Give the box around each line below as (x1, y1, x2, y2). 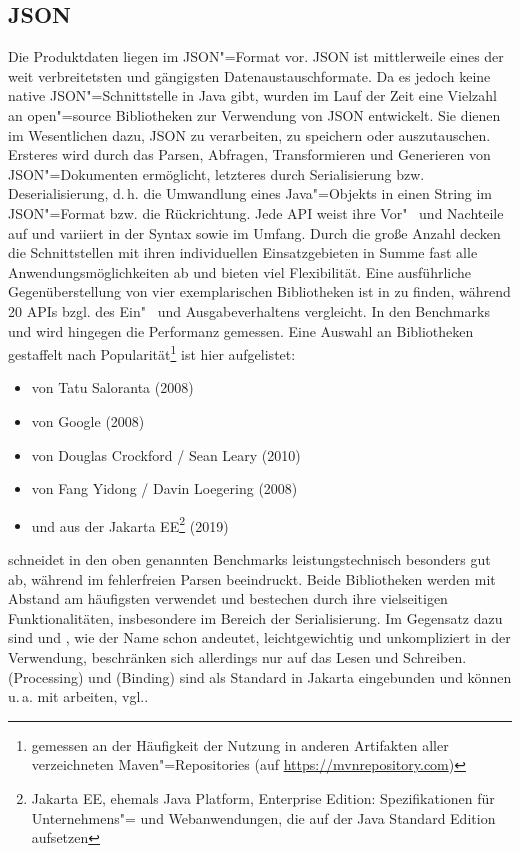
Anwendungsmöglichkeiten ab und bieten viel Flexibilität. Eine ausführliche (8, 261, 472, 282)
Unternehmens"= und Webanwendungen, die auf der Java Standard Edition (31, 807, 496, 828)
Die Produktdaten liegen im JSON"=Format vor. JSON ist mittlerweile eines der (8, 46, 504, 67)
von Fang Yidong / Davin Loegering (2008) (31, 478, 298, 499)
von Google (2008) (31, 410, 145, 431)
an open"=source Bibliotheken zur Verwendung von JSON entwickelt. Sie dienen (8, 104, 501, 125)
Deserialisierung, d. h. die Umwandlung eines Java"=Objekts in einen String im (8, 183, 493, 204)
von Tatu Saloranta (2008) (31, 377, 194, 398)
